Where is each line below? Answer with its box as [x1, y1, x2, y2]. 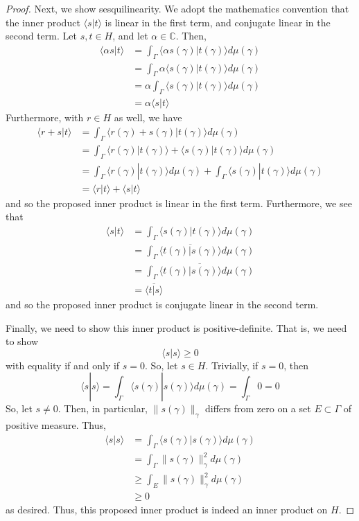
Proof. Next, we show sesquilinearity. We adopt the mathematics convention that [6, 1, 349, 15]
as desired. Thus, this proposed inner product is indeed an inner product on [6, 502, 328, 517]
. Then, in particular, [58, 401, 148, 416]
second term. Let [6, 28, 77, 43]
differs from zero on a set [205, 401, 311, 416]
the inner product [6, 15, 80, 29]
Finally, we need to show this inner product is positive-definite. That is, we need [6, 320, 347, 335]
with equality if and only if [6, 357, 120, 372]
